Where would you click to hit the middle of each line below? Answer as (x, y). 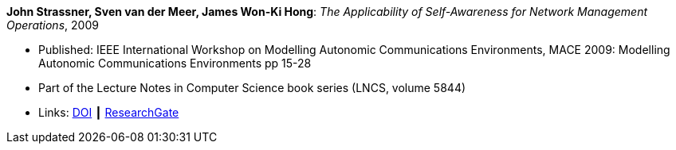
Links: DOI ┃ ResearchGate (109, 112)
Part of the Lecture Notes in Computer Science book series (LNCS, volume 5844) (252, 88)
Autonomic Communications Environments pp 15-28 (175, 63)
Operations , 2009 (53, 25)
